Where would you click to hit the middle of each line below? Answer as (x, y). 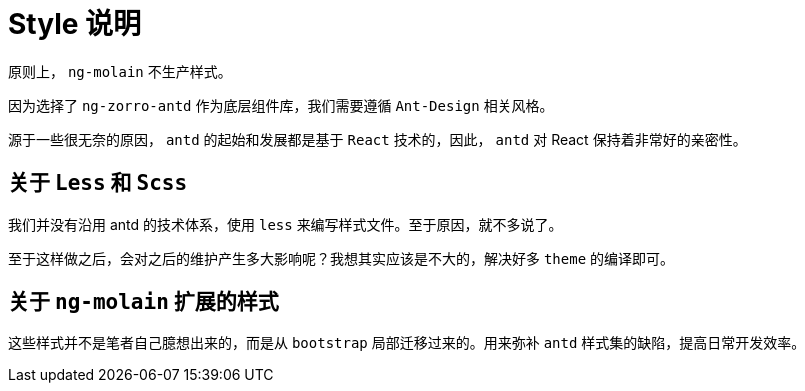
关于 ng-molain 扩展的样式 (143, 302)
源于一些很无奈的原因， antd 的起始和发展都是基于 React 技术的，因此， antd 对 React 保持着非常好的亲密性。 (377, 139)
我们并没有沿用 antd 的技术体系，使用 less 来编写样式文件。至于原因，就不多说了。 (285, 224)
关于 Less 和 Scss (98, 183)
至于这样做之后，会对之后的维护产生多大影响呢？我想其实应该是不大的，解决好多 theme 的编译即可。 (341, 258)
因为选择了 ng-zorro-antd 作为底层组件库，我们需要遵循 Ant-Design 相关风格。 (281, 105)
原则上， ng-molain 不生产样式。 (120, 71)
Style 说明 (75, 24)
